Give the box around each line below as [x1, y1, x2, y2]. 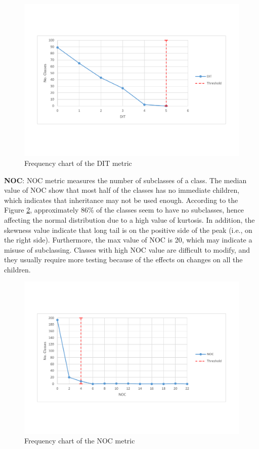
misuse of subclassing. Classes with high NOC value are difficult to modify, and [4, 244, 250, 255]
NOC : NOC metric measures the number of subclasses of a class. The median [4, 175, 247, 185]
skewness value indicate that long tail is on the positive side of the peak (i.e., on [4, 224, 252, 235]
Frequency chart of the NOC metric [24, 435, 135, 446]
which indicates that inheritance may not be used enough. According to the [4, 194, 238, 205]
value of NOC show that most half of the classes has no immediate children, [4, 185, 240, 195]
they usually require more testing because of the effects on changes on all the [4, 254, 243, 265]
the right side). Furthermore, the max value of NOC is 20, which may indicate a [4, 234, 252, 245]
